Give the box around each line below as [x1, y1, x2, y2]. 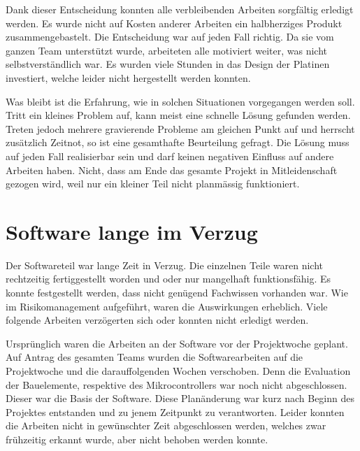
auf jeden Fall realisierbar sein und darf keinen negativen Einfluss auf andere [6, 148, 334, 163]
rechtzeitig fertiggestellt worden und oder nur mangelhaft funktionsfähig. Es [6, 271, 331, 286]
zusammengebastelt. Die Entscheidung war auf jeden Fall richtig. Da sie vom [6, 29, 334, 44]
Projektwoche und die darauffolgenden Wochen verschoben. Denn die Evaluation [6, 364, 351, 378]
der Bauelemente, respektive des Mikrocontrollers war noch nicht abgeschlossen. [6, 377, 347, 392]
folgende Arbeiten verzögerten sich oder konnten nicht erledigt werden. [6, 313, 309, 327]
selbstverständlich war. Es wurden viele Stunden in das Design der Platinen [6, 57, 330, 71]
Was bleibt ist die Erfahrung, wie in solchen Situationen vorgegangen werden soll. [6, 94, 355, 108]
